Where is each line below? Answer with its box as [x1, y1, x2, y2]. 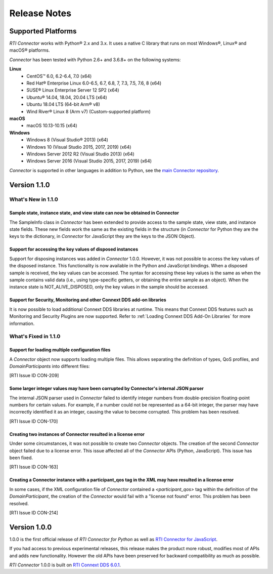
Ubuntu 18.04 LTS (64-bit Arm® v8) [26, 101, 101, 107]
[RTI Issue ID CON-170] [9, 418, 58, 424]
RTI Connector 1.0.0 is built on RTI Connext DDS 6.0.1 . [9, 562, 121, 568]
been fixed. [9, 455, 33, 461]
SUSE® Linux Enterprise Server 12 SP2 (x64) [26, 87, 119, 93]
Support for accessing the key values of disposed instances [9, 246, 139, 253]
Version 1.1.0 [9, 180, 50, 189]
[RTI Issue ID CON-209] [9, 373, 59, 379]
